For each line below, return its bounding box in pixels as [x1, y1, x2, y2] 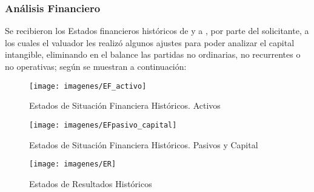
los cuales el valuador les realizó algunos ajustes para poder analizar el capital [5, 36, 295, 49]
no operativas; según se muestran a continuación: [5, 60, 187, 72]
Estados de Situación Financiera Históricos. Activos [29, 99, 221, 112]
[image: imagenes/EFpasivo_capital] [29, 120, 177, 129]
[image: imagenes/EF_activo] [29, 81, 147, 91]
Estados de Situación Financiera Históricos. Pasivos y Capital [29, 138, 258, 151]
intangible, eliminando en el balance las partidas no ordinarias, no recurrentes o [5, 48, 301, 61]
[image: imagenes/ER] [29, 160, 116, 169]
